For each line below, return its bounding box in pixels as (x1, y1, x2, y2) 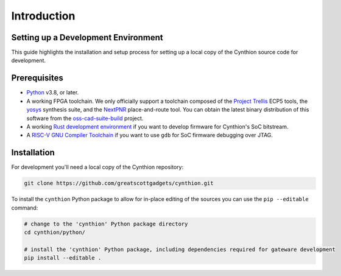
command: (11, 204, 38, 211)
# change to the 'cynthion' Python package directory (24, 220, 188, 227)
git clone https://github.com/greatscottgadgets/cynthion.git (24, 180, 214, 187)
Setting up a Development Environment (11, 32, 164, 43)
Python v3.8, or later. (26, 89, 79, 96)
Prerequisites (11, 73, 63, 83)
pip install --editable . (24, 255, 102, 261)
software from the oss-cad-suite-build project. (26, 115, 144, 122)
